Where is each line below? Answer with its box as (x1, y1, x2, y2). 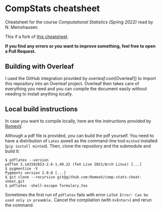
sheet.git (5, 179, 25, 184)
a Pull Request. (5, 48, 36, 54)
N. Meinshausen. (5, 24, 39, 30)
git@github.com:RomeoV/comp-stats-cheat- (57, 174, 142, 179)
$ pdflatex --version (5, 157, 49, 162)
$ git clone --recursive (5, 174, 55, 179)
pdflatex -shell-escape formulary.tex (9, 183, 88, 188)
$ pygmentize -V (5, 166, 38, 171)
